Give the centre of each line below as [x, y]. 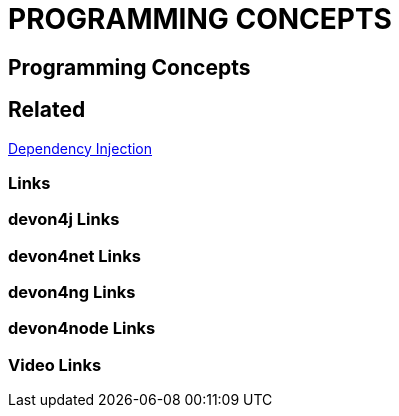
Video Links [55, 364]
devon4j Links [64, 219]
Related [47, 110]
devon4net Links [74, 255]
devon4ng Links [72, 292]
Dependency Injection [80, 148]
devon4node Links [82, 328]
